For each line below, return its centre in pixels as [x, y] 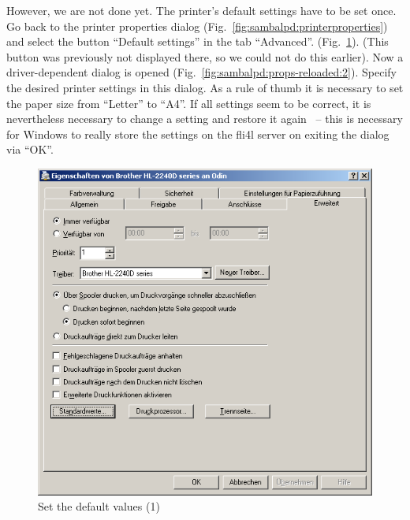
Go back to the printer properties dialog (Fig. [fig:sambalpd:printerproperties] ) [197, 26]
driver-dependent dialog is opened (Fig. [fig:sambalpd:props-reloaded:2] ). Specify [201, 72]
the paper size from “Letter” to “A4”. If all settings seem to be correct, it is [189, 103]
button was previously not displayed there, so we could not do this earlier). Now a [205, 56]
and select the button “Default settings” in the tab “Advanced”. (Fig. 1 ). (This [198, 41]
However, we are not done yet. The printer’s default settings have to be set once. [201, 10]
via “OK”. [30, 149]
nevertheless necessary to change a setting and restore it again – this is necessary [205, 119]
